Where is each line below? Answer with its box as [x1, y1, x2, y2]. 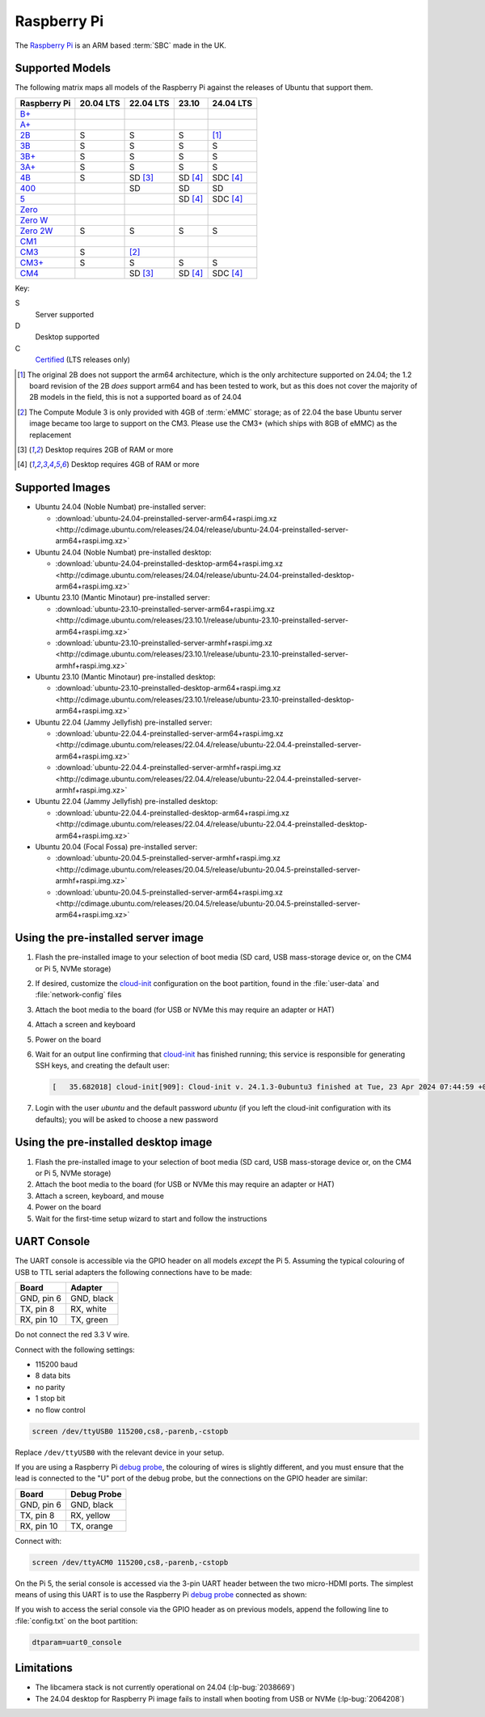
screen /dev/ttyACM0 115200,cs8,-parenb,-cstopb [32, 1558, 229, 1566]
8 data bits [35, 1371, 71, 1380]
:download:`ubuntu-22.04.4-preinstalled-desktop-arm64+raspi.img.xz [55, 808, 290, 818]
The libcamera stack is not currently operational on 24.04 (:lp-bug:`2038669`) [35, 1682, 295, 1692]
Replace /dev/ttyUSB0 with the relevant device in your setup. [15, 1447, 225, 1457]
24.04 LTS [212, 97, 253, 108]
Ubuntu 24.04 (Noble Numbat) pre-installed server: [35, 502, 206, 512]
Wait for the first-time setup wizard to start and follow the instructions [35, 1213, 268, 1223]
